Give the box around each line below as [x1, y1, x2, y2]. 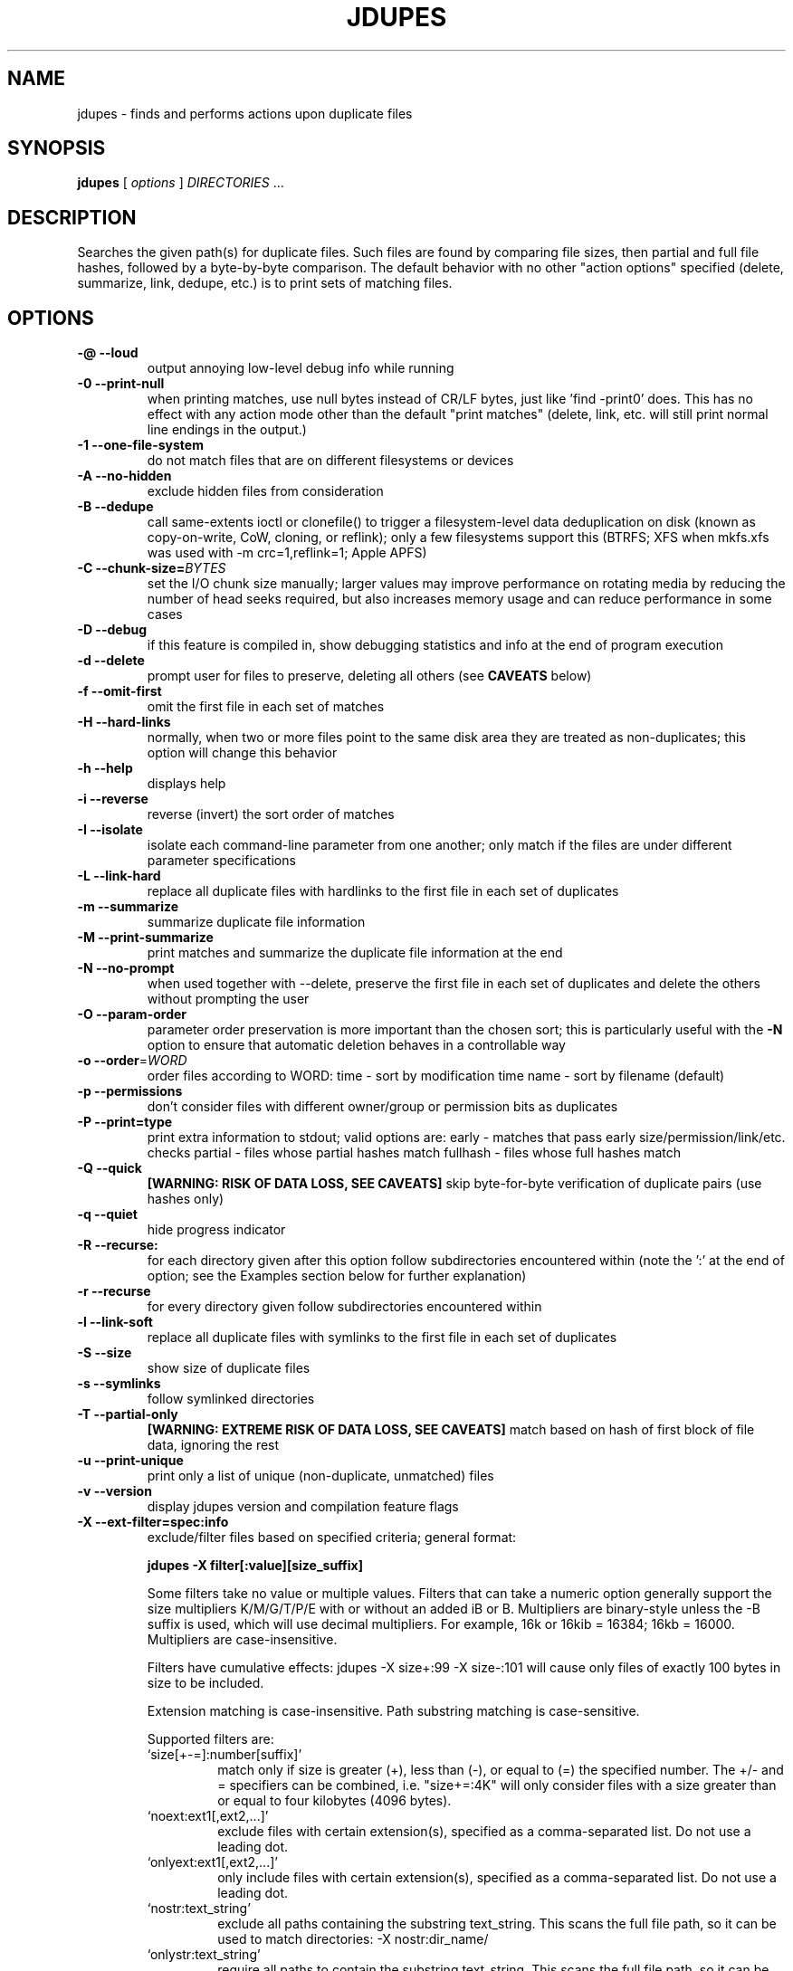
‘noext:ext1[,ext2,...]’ [147, 1808, 269, 1824]
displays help [147, 776, 226, 792]
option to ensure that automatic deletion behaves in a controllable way [147, 1037, 566, 1053]
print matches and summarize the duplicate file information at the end [147, 945, 563, 961]
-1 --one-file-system [77, 437, 204, 453]
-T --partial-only [77, 1406, 178, 1423]
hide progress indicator [147, 1222, 286, 1238]
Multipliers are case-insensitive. [147, 1632, 338, 1648]
